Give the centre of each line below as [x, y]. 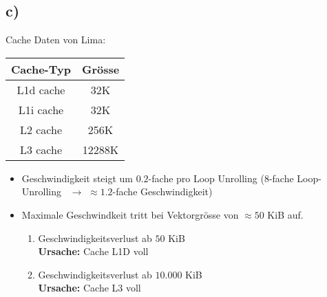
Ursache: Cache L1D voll [93, 251]
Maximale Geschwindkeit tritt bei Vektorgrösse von [130, 214]
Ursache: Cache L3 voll [89, 288]
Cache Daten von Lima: [56, 40]
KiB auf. [285, 214]
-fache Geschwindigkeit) [162, 191]
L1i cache [41, 109]
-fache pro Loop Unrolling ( [206, 178]
